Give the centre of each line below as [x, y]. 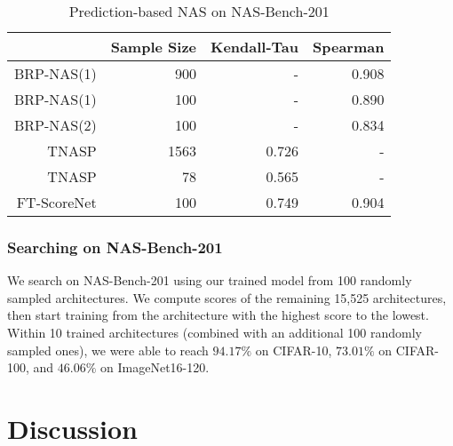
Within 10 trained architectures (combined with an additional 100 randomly [215, 332]
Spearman [349, 47]
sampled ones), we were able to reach [108, 350]
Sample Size [154, 47]
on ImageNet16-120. [155, 367]
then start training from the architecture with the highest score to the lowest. [218, 315]
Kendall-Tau [255, 47]
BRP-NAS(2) [56, 125]
